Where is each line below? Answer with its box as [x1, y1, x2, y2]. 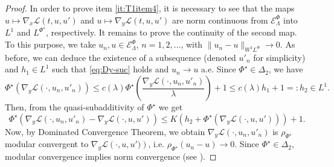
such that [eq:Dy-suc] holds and [51, 63, 169, 75]
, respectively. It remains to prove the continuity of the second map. [46, 26, 297, 39]
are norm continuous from [172, 13, 268, 26]
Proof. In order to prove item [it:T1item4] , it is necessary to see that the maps [5, 2, 295, 14]
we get [158, 101, 183, 113]
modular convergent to [5, 137, 89, 150]
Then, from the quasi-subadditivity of [5, 101, 144, 113]
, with [181, 38, 203, 51]
